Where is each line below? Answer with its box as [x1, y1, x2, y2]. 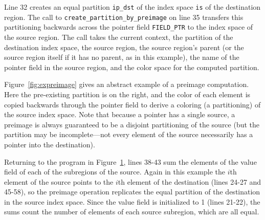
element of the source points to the [4, 176, 114, 187]
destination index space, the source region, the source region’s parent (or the [4, 41, 244, 52]
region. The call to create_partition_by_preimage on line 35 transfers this [4, 11, 244, 22]
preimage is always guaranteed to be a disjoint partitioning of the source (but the [4, 119, 260, 129]
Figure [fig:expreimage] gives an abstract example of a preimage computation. [4, 79, 249, 90]
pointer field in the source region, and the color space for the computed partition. [4, 61, 259, 72]
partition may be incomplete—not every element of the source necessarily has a [4, 129, 253, 140]
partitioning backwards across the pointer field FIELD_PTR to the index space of [4, 21, 253, 32]
